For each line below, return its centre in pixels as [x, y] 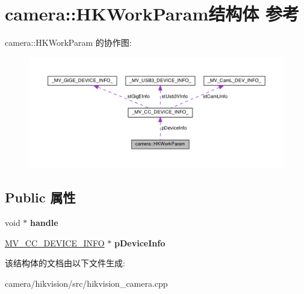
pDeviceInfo [140, 242]
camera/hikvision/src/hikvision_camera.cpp [86, 283]
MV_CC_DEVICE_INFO [55, 242]
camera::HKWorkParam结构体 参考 [152, 14]
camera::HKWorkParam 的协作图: [68, 42]
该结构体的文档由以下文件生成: [65, 263]
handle [44, 223]
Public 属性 [40, 197]
